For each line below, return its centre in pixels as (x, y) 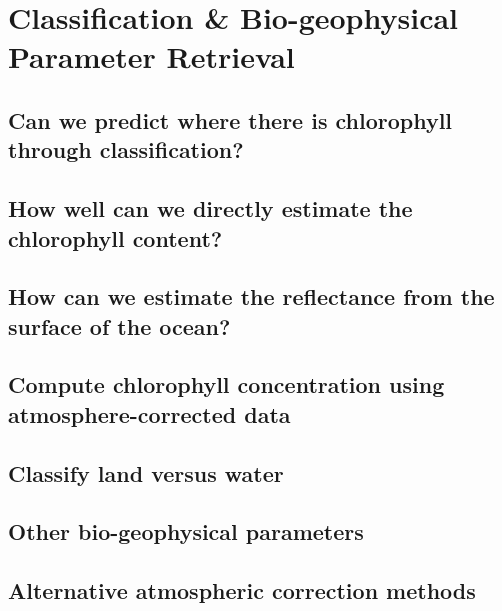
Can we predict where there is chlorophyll (230, 119)
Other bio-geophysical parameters (186, 531)
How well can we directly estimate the (210, 208)
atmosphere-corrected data (149, 413)
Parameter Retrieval (151, 56)
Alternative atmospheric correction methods (242, 590)
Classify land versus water (146, 472)
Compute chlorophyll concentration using (226, 384)
